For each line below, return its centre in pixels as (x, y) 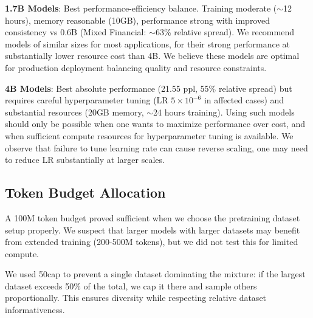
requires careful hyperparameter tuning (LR (87, 100)
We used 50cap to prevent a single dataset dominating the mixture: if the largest (155, 274)
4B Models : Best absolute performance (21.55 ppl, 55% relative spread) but (149, 88)
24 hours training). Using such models (224, 112)
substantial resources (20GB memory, (74, 112)
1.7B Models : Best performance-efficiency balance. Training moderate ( (141, 8)
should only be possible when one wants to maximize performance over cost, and (155, 124)
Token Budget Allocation (85, 192)
